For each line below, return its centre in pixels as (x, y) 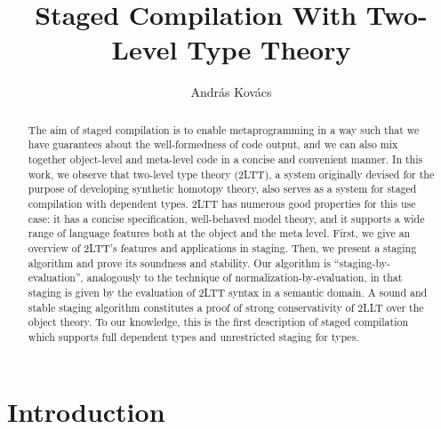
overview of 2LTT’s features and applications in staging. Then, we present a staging (222, 247)
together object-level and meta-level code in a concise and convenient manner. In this (225, 159)
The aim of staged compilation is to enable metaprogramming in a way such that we (224, 129)
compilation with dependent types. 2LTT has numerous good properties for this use (222, 203)
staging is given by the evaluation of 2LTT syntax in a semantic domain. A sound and (228, 292)
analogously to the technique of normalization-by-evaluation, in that (245, 278)
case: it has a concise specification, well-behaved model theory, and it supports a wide (226, 218)
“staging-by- (362, 262)
